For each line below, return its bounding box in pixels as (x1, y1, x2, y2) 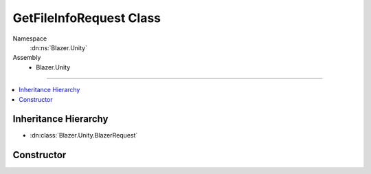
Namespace (12, 34, 47, 43)
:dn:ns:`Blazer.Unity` (30, 43, 87, 52)
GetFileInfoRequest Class (12, 10, 161, 25)
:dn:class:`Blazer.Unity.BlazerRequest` (30, 131, 138, 140)
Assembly (12, 54, 41, 62)
